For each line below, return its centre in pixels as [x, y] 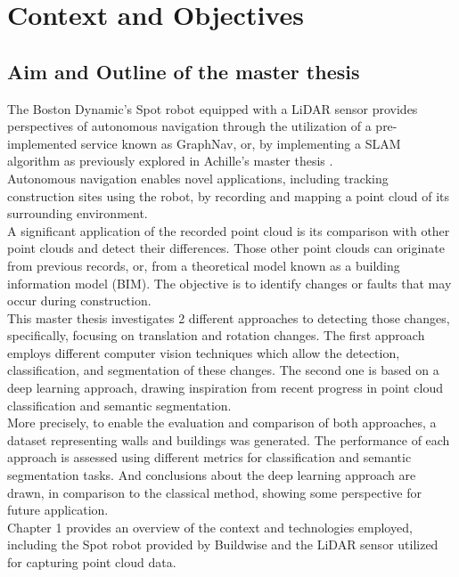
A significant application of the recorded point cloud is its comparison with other [229, 230]
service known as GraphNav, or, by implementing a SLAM [241, 143]
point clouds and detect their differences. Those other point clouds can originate [226, 248]
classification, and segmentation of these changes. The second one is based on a [223, 370]
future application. [58, 510]
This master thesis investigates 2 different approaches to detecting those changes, [229, 317]
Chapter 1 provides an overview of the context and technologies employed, [210, 527]
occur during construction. [79, 301]
